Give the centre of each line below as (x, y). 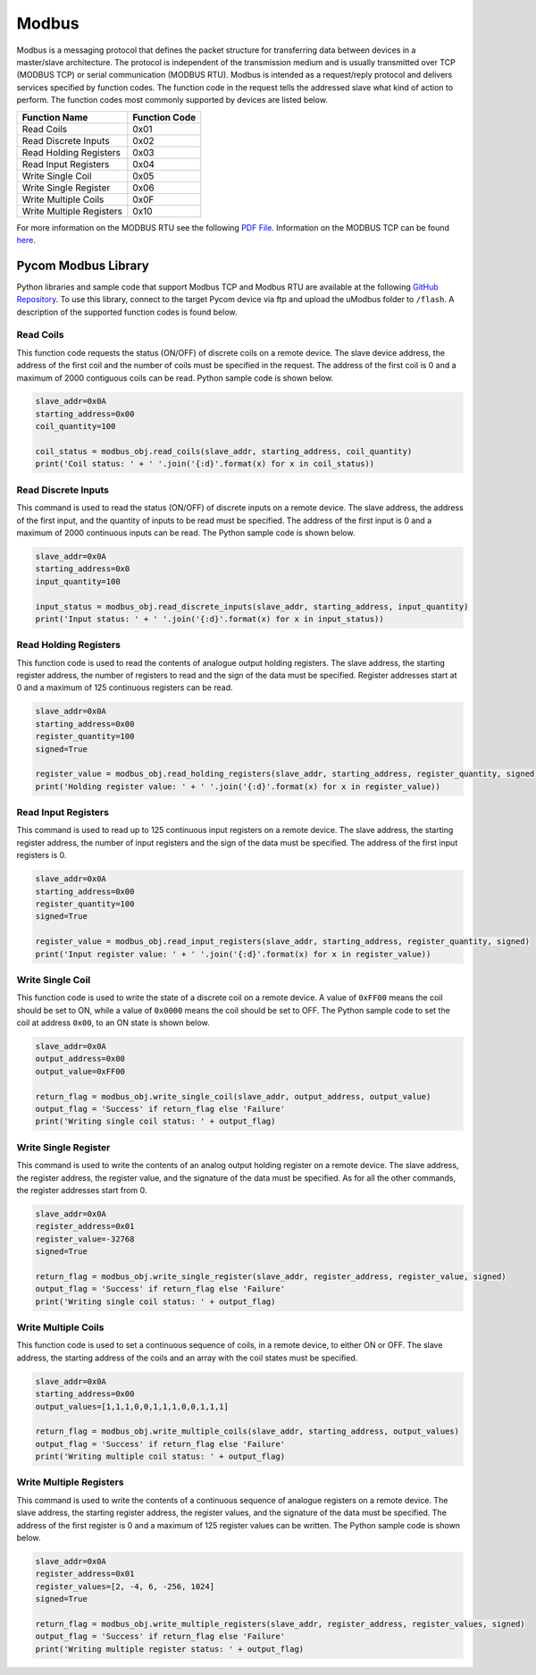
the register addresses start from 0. (82, 1190)
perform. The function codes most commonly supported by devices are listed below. (172, 100)
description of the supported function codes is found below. (127, 312)
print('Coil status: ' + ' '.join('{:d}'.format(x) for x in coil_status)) (205, 464)
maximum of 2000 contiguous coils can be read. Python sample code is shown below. (175, 378)
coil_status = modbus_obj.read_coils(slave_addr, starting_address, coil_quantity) (224, 452)
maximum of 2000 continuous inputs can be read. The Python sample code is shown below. (186, 533)
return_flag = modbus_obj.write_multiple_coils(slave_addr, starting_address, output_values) (247, 1431)
